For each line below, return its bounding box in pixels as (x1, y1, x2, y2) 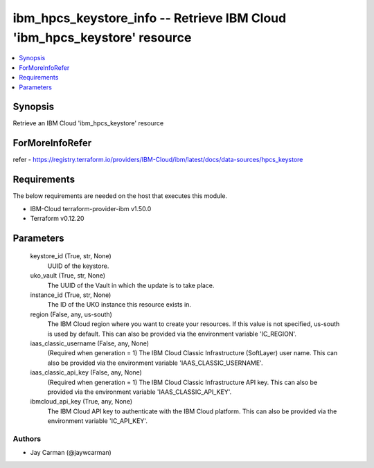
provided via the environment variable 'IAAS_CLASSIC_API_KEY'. (47, 388, 232, 396)
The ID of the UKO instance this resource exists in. (47, 300, 192, 309)
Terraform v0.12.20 (30, 215, 84, 223)
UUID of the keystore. (47, 262, 109, 270)
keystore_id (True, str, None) (30, 252, 112, 260)
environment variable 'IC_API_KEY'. (47, 417, 148, 425)
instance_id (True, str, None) (30, 291, 112, 299)
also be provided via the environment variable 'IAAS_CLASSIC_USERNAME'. (47, 359, 263, 367)
